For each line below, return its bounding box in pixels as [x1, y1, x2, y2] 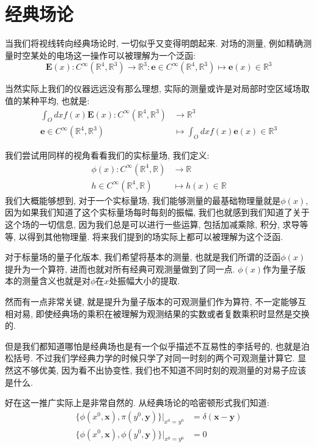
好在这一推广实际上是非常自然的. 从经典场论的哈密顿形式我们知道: [5, 396, 270, 409]
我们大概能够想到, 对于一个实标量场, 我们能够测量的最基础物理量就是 [5, 193, 281, 206]
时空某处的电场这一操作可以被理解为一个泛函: [13, 48, 196, 61]
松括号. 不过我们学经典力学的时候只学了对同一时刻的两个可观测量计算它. [5, 351, 295, 364]
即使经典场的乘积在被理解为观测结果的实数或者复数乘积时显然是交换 [35, 307, 310, 320]
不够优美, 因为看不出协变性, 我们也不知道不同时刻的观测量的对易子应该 [21, 363, 307, 376]
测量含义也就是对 [21, 274, 90, 287]
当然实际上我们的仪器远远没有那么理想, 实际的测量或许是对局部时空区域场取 [5, 82, 310, 95]
